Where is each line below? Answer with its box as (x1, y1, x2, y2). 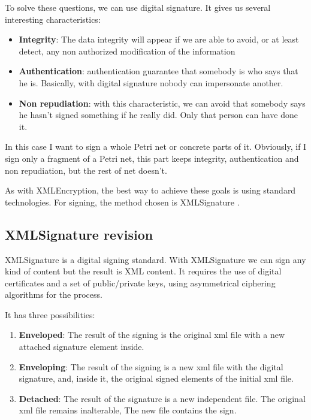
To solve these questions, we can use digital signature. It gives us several (5, 1, 271, 13)
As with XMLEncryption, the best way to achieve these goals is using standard (5, 184, 296, 197)
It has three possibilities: (5, 308, 95, 321)
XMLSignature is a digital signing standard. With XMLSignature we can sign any (5, 253, 306, 265)
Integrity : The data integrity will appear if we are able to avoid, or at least (19, 33, 299, 46)
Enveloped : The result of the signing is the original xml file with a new (19, 328, 285, 341)
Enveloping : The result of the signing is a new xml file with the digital (19, 360, 283, 373)
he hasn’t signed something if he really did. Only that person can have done (19, 108, 298, 121)
